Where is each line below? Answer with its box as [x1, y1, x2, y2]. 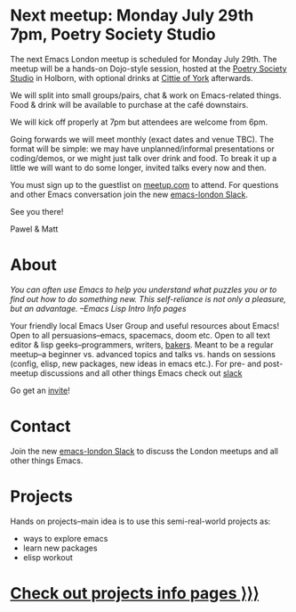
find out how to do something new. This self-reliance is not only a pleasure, [10, 293, 287, 304]
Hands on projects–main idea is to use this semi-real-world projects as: [10, 516, 271, 526]
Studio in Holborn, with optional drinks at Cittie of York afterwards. [10, 72, 253, 83]
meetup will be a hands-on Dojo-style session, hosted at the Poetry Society [10, 63, 287, 74]
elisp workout [22, 551, 74, 562]
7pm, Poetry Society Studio [10, 24, 216, 45]
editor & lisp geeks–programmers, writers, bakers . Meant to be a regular [10, 339, 274, 350]
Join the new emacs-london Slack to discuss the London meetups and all [10, 445, 279, 456]
